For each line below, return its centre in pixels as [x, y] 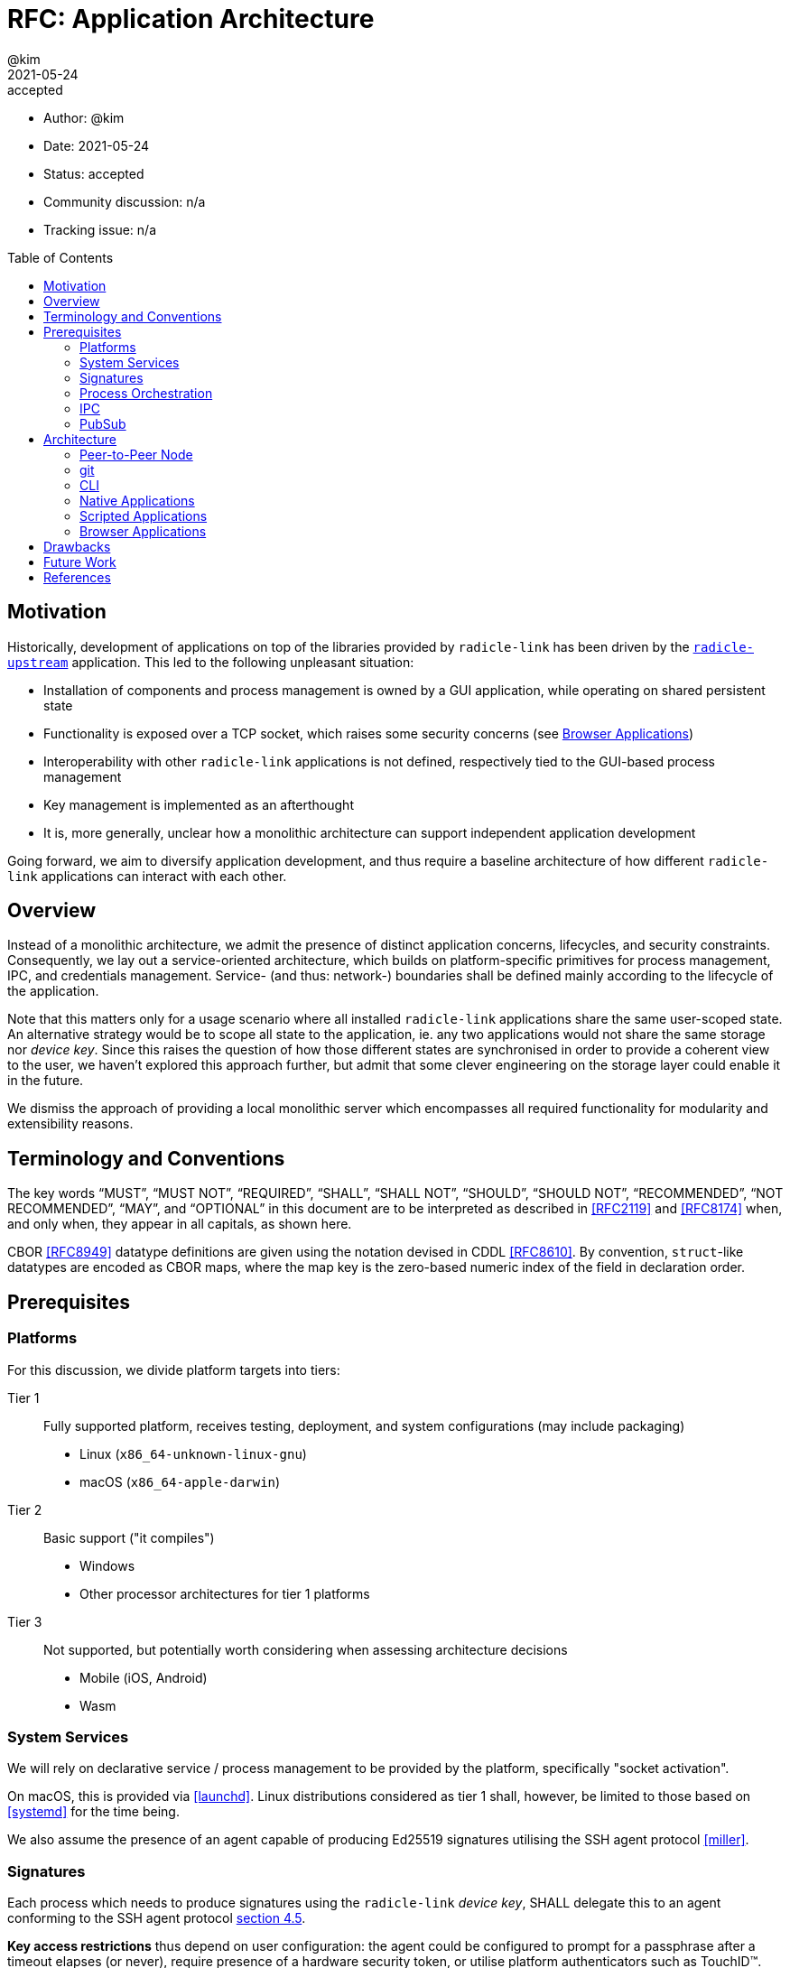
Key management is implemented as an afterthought [199, 804]
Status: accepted [94, 173]
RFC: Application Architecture [191, 19]
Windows [107, 1565]
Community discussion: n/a [125, 201]
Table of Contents [60, 257]
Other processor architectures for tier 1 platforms [225, 1593]
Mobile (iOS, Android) [144, 1677]
